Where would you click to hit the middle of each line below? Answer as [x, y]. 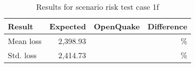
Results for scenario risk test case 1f [98, 7]
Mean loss [25, 41]
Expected [68, 26]
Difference [167, 26]
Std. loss [22, 55]
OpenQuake [117, 26]
